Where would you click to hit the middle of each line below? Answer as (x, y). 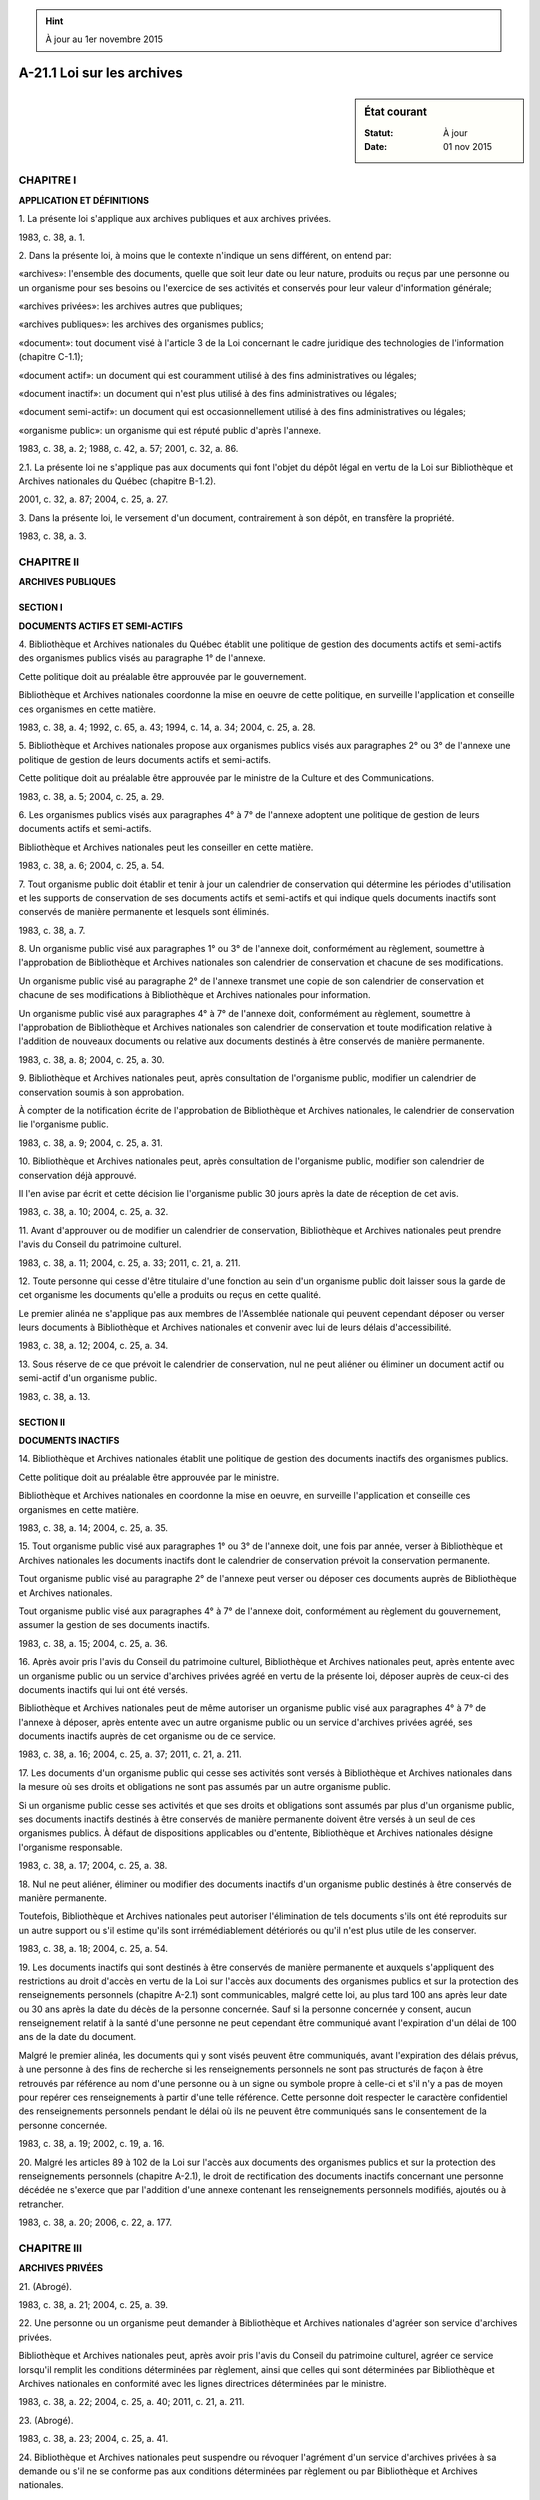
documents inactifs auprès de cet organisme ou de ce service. (147, 1736)
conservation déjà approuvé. (77, 1175)
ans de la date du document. (77, 2037)
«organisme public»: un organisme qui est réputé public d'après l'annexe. (170, 430)
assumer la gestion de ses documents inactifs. (114, 1625)
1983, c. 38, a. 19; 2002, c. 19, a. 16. (91, 2144)
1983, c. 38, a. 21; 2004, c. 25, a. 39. (93, 2305)
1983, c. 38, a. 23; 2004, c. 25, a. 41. (93, 2439)
